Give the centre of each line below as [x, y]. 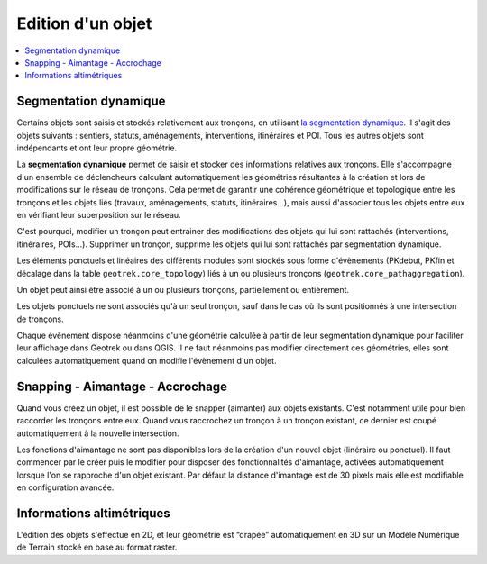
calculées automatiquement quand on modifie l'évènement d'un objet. [147, 360]
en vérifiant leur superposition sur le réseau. [99, 214]
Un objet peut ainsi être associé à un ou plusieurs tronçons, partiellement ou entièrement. [183, 289]
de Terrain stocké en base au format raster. [97, 547]
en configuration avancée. [65, 487]
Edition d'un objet [84, 23]
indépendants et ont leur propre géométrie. [97, 148]
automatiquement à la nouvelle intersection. [98, 433]
